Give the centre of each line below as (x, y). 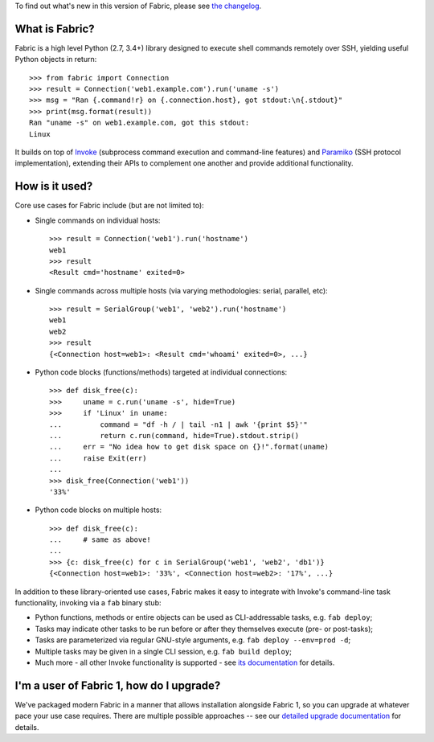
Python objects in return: (56, 59)
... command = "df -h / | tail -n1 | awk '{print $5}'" (179, 424)
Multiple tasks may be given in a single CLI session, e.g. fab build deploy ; (164, 651)
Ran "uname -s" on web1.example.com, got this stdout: (139, 123)
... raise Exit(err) (98, 458)
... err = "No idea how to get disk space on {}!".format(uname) (189, 447)
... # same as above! (100, 540)
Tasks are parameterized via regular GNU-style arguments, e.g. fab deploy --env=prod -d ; (193, 640)
